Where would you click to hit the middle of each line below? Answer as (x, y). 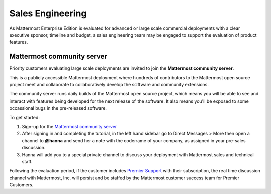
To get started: (25, 117)
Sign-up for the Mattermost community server (70, 126)
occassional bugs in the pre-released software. (58, 108)
